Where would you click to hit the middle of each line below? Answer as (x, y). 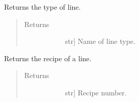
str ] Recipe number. (96, 92)
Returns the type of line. (43, 7)
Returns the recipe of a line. (48, 58)
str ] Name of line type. (100, 41)
